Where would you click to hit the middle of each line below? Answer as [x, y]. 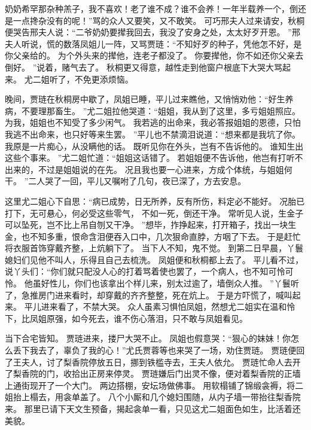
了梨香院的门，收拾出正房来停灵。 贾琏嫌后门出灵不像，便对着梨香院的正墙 [153, 373]
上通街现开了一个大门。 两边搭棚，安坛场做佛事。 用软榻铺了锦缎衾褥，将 [150, 385]
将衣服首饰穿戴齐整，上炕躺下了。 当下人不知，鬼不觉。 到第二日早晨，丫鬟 [154, 248]
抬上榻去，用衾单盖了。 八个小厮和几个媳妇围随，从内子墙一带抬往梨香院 [157, 397]
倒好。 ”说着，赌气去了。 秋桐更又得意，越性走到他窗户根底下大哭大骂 [144, 67]
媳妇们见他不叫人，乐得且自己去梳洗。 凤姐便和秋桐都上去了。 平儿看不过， [154, 259]
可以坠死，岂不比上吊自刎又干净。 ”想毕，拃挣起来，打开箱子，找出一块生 [151, 225]
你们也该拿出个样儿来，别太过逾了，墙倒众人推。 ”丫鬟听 [187, 283]
